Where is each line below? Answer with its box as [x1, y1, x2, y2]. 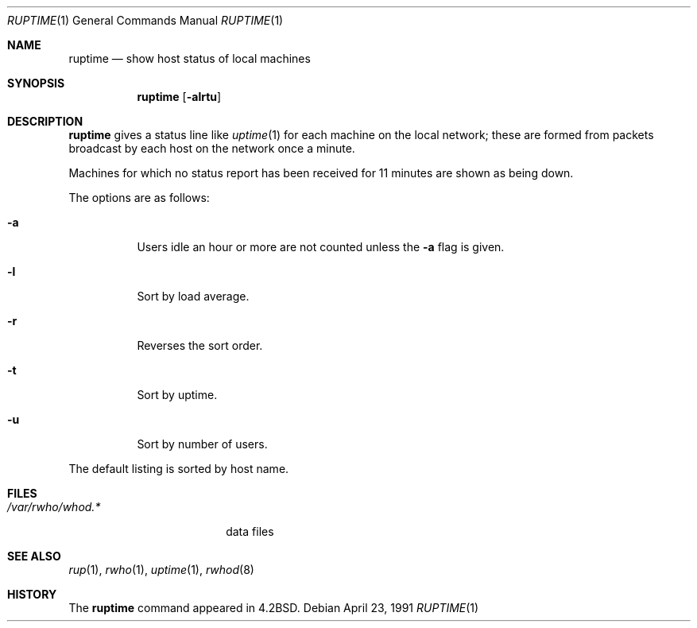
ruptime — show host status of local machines [68, 52, 311, 65]
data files [226, 525, 274, 538]
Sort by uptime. [137, 388, 218, 401]
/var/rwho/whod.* [7, 500, 101, 514]
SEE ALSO [7, 549, 61, 563]
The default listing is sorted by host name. [68, 462, 289, 475]
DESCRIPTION [7, 114, 83, 128]
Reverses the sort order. [137, 339, 263, 352]
